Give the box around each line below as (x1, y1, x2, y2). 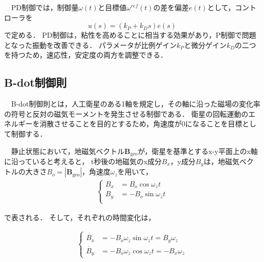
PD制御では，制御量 (11, 2, 79, 12)
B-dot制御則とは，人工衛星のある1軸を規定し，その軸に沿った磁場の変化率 (11, 98, 260, 109)
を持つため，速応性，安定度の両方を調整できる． (4, 49, 168, 60)
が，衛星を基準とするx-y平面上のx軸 (138, 145, 258, 156)
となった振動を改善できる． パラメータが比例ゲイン (4, 39, 177, 50)
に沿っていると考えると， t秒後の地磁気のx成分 (4, 156, 162, 166)
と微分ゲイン (184, 39, 227, 50)
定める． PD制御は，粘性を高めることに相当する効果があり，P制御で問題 (11, 30, 256, 40)
